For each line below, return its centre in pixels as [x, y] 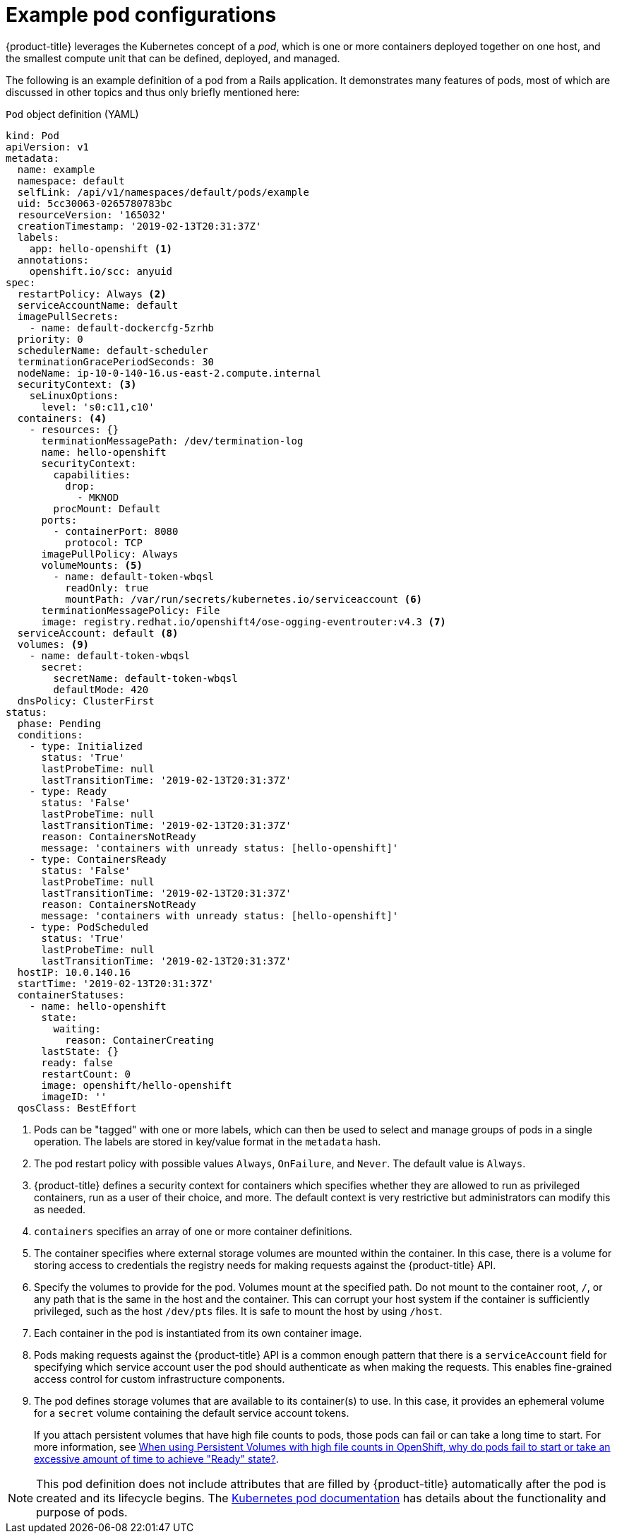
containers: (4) [62, 418]
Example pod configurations [141, 15]
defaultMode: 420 [101, 689]
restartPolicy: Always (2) [92, 294]
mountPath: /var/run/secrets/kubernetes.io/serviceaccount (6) [244, 599]
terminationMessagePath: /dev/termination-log [172, 441]
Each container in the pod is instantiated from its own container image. [198, 1333]
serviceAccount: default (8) [98, 633]
